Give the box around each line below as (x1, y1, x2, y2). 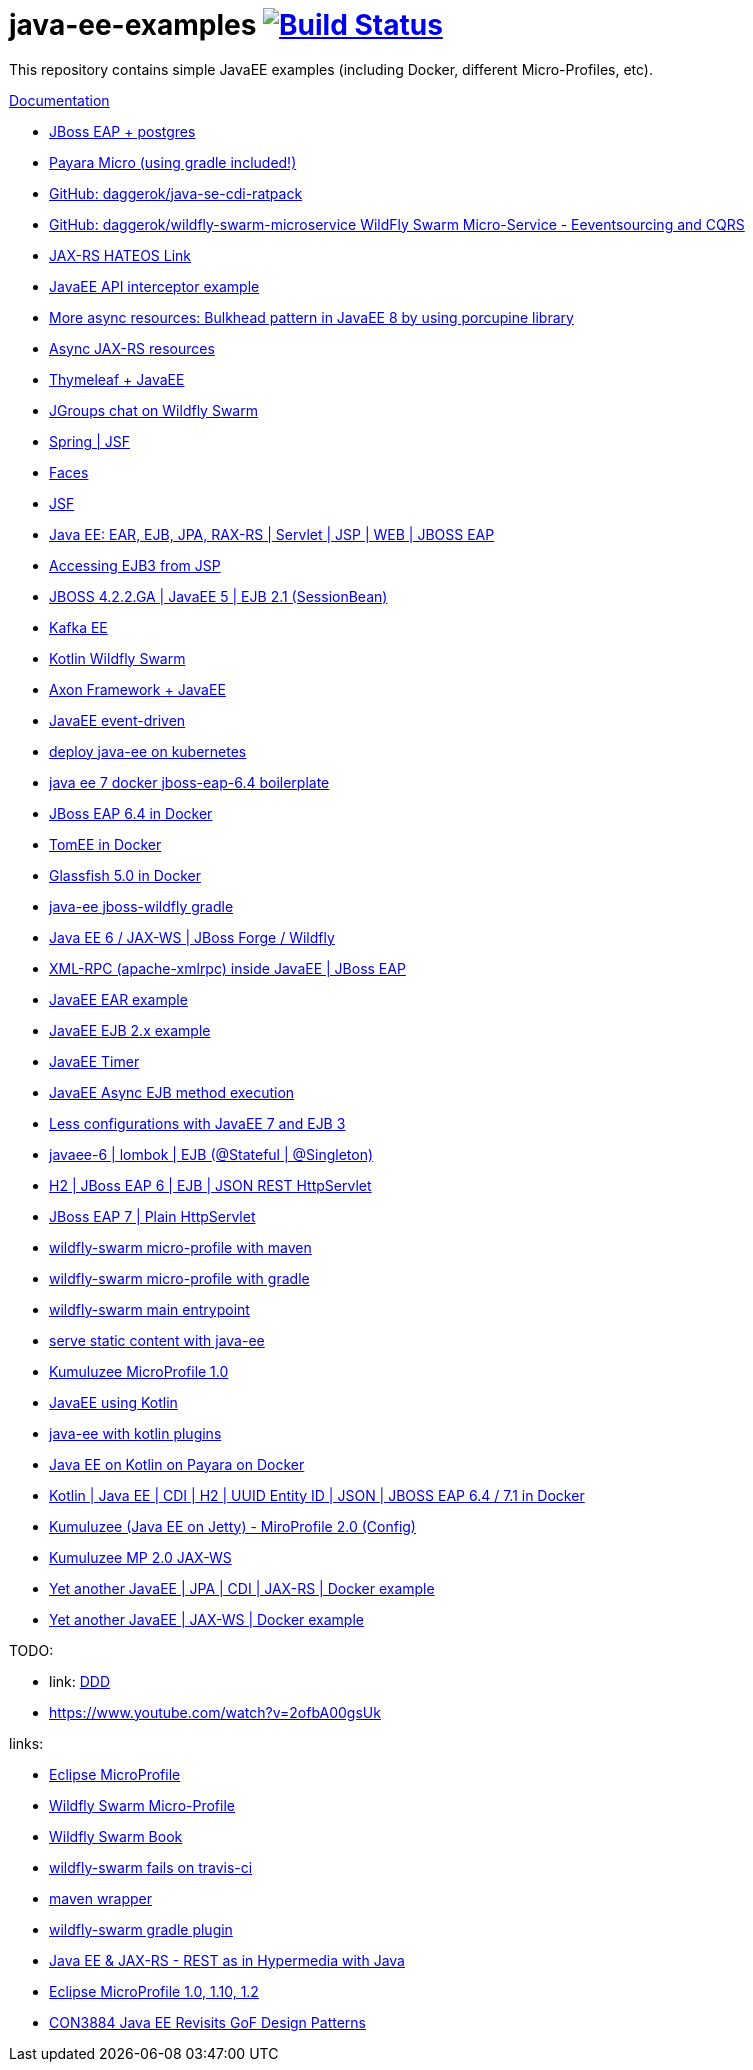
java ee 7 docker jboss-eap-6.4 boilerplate (49, 773, 330, 791)
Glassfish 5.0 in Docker (49, 866, 201, 884)
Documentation (9, 91, 110, 109)
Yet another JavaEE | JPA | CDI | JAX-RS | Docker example (49, 1579, 435, 1597)
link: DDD (49, 1672, 111, 1690)
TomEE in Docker (49, 835, 162, 853)
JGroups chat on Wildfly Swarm (49, 401, 258, 419)
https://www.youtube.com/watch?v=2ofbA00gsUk (49, 1703, 381, 1721)
